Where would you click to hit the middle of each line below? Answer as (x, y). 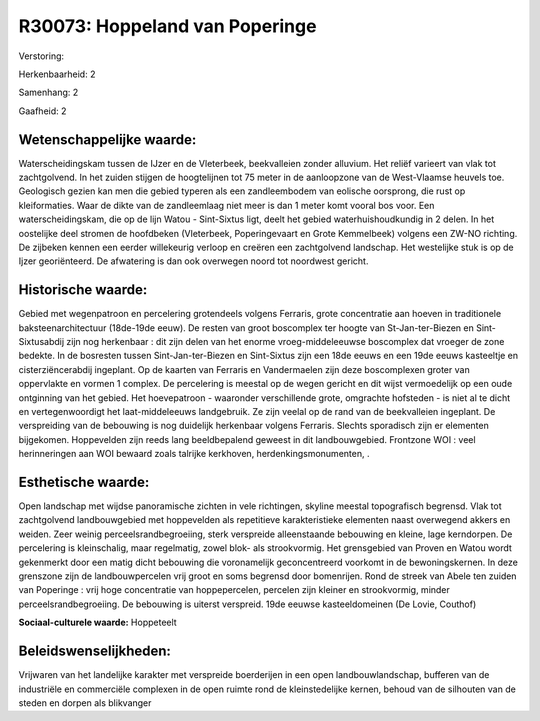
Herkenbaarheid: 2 (57, 74)
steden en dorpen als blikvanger (85, 702)
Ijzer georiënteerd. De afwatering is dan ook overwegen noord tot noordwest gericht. (193, 261)
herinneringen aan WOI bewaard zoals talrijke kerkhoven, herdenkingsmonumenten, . (194, 454)
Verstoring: (41, 56)
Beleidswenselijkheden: (95, 651)
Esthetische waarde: (84, 481)
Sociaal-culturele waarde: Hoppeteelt (97, 622)
